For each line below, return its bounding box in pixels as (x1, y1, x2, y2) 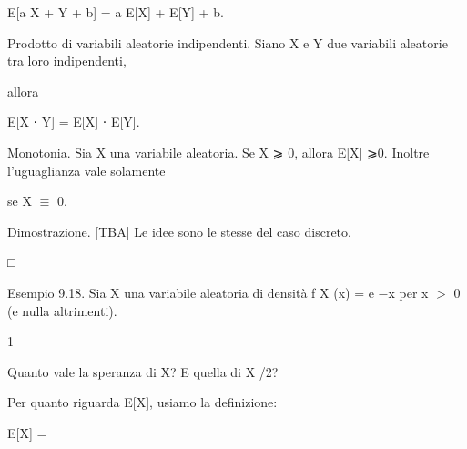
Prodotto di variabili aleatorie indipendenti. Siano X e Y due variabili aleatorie (7, 33, 448, 52)
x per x (388, 282, 429, 301)
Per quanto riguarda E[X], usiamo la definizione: (7, 393, 278, 412)
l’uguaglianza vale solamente (7, 160, 166, 179)
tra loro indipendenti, (7, 51, 127, 70)
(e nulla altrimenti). (7, 301, 117, 320)
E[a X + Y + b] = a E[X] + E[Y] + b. (7, 3, 224, 21)
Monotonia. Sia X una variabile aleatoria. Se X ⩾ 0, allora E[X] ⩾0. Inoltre (7, 142, 430, 161)
